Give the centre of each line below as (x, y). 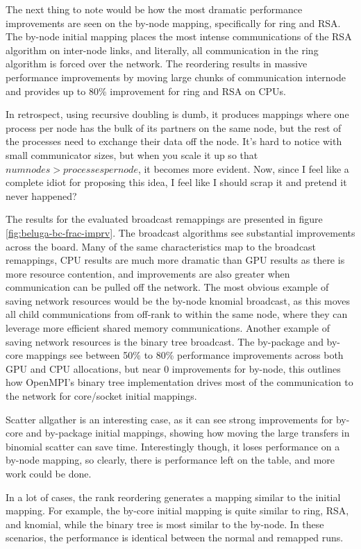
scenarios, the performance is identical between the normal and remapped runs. (175, 538)
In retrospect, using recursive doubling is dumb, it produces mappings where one (177, 114)
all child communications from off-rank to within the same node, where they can (177, 314)
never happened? (41, 195)
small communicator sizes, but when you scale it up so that (132, 154)
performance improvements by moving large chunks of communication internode (176, 77)
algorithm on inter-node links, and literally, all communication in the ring (162, 50)
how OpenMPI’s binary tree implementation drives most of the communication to (179, 382)
